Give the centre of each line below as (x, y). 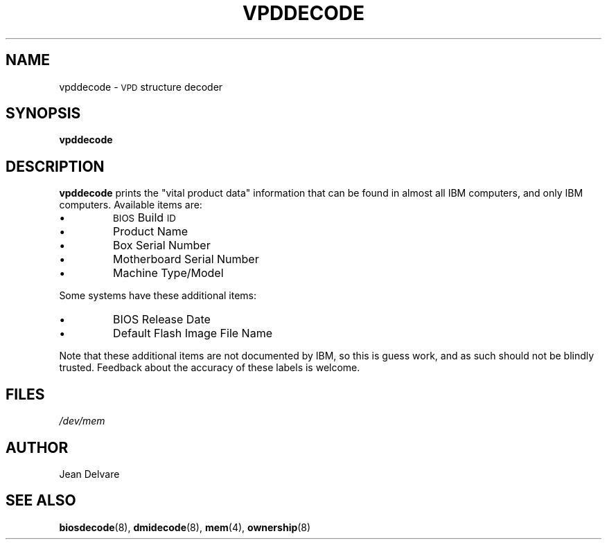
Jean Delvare (89, 474)
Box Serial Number (162, 245)
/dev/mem (82, 421)
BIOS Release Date (162, 320)
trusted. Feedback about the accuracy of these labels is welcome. (210, 368)
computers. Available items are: (131, 205)
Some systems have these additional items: (158, 296)
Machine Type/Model (168, 273)
